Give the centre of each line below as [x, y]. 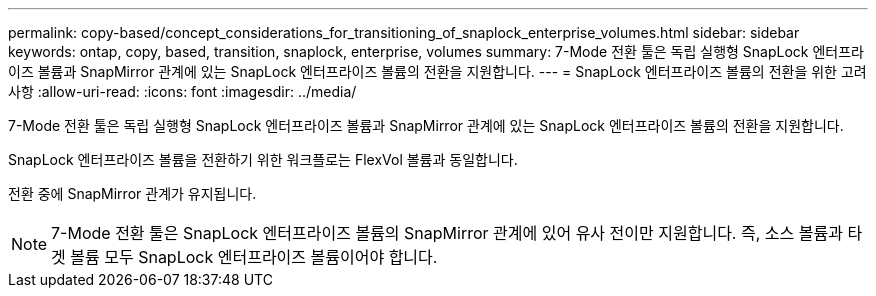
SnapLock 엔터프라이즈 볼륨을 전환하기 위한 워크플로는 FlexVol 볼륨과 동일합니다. [263, 159]
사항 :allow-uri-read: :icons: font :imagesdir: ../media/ [182, 91]
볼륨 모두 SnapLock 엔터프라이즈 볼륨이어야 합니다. [254, 257]
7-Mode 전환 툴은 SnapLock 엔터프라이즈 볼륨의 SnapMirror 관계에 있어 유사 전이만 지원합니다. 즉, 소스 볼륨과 [447, 233]
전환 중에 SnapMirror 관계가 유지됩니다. [132, 193]
